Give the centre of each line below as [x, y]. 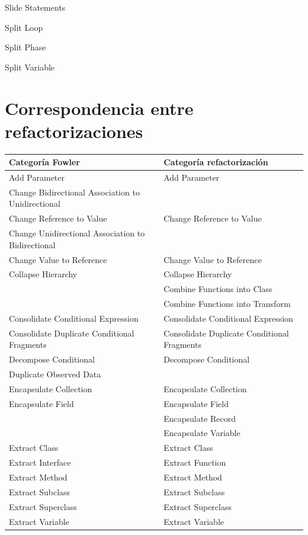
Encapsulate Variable [202, 433]
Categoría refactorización [216, 162]
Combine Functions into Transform [227, 304]
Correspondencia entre [99, 108]
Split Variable [30, 67]
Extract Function [195, 462]
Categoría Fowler [44, 162]
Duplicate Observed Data [55, 374]
